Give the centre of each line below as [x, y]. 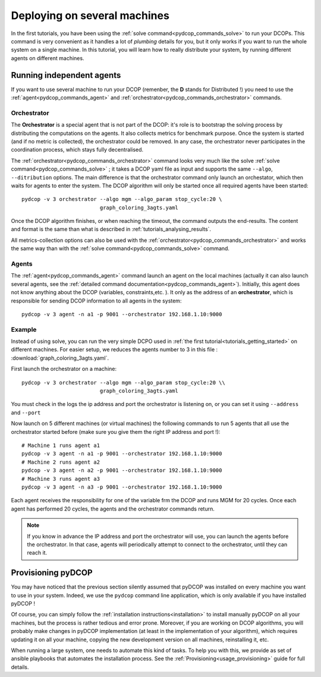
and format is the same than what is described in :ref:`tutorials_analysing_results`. [111, 229]
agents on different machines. [48, 58]
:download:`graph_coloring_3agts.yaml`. [60, 358]
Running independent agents [66, 75]
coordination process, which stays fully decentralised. [77, 150]
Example [24, 329]
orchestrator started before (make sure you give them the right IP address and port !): [116, 432]
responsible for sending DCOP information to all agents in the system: [96, 301]
